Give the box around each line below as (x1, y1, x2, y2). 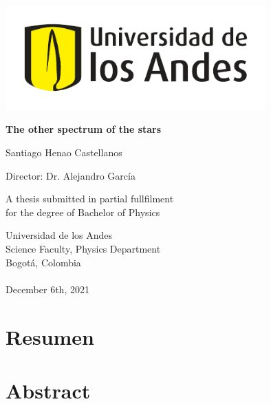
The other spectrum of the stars (6, 122, 162, 136)
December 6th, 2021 (6, 281, 89, 296)
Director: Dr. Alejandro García (6, 168, 135, 182)
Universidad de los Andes (6, 228, 113, 242)
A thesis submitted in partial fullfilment (6, 191, 174, 206)
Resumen (6, 322, 94, 350)
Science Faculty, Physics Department (6, 241, 161, 255)
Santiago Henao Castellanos (6, 145, 122, 160)
